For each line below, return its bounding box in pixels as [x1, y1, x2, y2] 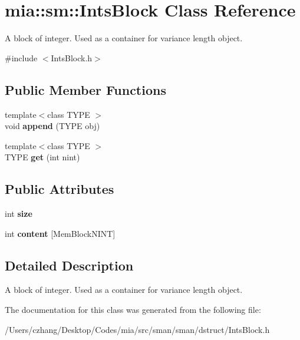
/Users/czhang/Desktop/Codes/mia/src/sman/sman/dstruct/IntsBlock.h [5, 323, 270, 335]
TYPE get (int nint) [5, 151, 80, 163]
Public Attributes [5, 180, 114, 198]
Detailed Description [5, 256, 134, 274]
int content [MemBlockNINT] [5, 227, 116, 239]
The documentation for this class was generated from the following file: [5, 303, 261, 316]
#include [5, 51, 38, 64]
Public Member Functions [5, 80, 166, 98]
